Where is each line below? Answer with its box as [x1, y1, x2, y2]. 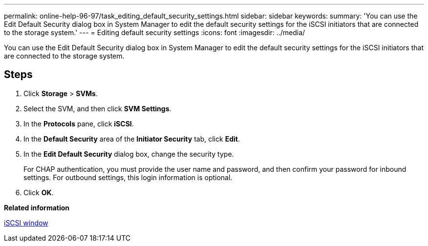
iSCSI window [4, 218, 48, 227]
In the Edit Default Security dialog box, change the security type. [23, 149, 234, 158]
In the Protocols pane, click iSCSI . [23, 119, 134, 128]
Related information [4, 203, 70, 212]
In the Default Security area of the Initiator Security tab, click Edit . [23, 134, 240, 143]
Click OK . [23, 188, 54, 197]
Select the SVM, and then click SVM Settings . [23, 104, 171, 113]
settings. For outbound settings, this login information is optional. [23, 173, 233, 182]
